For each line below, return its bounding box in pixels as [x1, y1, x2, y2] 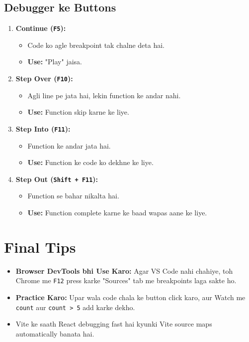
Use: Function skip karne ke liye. [27, 107, 129, 117]
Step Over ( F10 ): [15, 73, 73, 84]
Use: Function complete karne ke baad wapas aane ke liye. [27, 207, 207, 217]
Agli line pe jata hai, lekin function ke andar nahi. [27, 90, 181, 100]
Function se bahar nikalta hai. [27, 190, 119, 201]
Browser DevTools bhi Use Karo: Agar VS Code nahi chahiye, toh [15, 265, 233, 276]
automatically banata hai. [15, 328, 94, 339]
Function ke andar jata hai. [27, 140, 111, 151]
